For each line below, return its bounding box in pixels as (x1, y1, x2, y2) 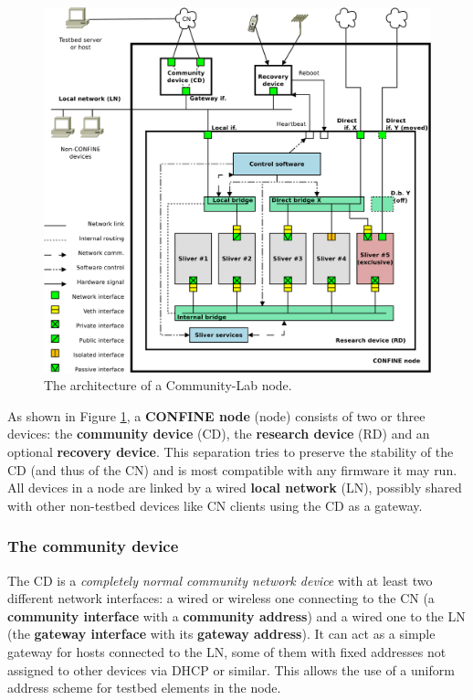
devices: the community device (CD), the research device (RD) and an (7, 424, 430, 443)
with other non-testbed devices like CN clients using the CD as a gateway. (7, 495, 423, 514)
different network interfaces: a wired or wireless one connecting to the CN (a (7, 589, 435, 608)
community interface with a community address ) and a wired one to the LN (7, 606, 466, 625)
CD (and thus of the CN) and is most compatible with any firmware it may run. (7, 460, 457, 479)
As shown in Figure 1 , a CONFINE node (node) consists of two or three (7, 406, 426, 425)
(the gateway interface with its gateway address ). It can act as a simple (7, 624, 436, 643)
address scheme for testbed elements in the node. (7, 678, 281, 697)
